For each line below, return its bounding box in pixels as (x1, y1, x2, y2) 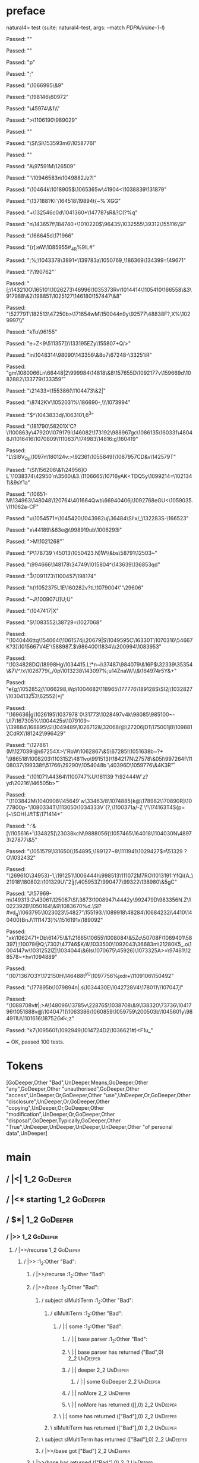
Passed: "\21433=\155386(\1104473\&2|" (6, 387, 106, 394)
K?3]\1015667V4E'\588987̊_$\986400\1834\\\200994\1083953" (6, 643, 162, 650)
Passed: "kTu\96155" (6, 328, 58, 335)
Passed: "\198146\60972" (6, 93, 69, 100)
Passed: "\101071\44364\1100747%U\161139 (6, 773, 114, 780)
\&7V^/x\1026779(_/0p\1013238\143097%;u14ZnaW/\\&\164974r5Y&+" (6, 667, 177, 675)
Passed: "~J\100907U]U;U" (6, 595, 73, 603)
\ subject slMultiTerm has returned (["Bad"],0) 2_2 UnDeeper (41, 1436, 188, 1443)
